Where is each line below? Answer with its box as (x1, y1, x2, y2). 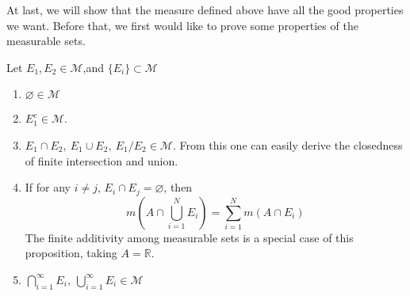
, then (163, 179, 193, 195)
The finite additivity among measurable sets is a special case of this (25, 229, 354, 245)
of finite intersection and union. (25, 152, 178, 169)
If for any (25, 179, 71, 195)
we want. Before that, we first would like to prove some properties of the (6, 17, 358, 33)
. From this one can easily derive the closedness (172, 136, 403, 153)
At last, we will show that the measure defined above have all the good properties (6, 2, 404, 17)
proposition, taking (25, 245, 117, 261)
